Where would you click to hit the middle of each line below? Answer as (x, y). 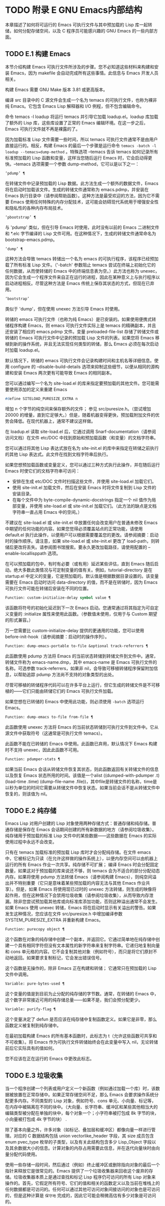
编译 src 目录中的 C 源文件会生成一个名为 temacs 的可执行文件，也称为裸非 (81, 100)
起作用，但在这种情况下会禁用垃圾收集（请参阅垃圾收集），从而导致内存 (77, 896)
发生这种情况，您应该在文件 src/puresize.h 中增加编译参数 (64, 914)
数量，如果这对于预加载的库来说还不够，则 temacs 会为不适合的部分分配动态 (82, 871)
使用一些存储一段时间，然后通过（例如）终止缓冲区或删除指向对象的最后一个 (82, 1165)
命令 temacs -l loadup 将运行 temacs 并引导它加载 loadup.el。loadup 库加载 (82, 117)
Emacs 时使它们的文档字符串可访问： (42, 471)
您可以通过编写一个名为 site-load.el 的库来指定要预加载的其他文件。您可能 (80, 383)
